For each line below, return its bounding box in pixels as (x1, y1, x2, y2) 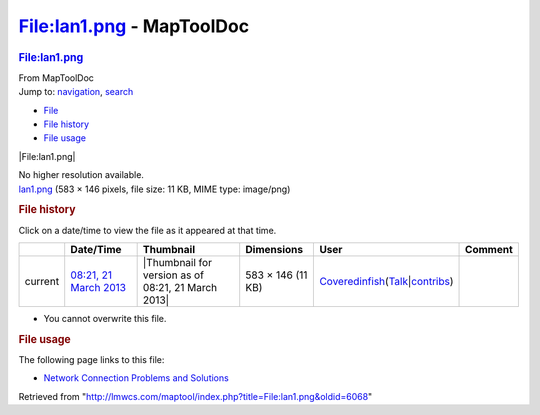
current (24, 274, 60, 288)
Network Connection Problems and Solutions (43, 372, 229, 384)
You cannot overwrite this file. (43, 312, 167, 324)
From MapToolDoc (18, 71, 95, 84)
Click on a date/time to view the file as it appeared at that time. (18, 224, 277, 236)
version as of (142, 268, 205, 282)
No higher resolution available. (18, 169, 145, 181)
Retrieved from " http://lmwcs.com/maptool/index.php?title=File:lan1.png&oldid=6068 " (18, 390, 373, 402)
